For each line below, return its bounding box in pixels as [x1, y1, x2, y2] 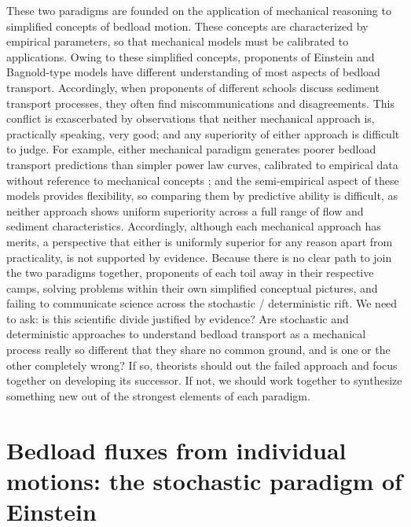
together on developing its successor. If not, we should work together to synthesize [6, 372, 402, 389]
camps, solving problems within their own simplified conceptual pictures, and [6, 279, 378, 296]
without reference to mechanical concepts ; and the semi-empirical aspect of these [6, 171, 399, 188]
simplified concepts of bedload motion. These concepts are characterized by [6, 17, 369, 34]
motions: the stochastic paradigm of [6, 464, 402, 496]
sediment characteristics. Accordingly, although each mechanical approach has [6, 218, 381, 234]
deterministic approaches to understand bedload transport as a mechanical [6, 326, 366, 342]
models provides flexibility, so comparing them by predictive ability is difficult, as [6, 187, 398, 204]
